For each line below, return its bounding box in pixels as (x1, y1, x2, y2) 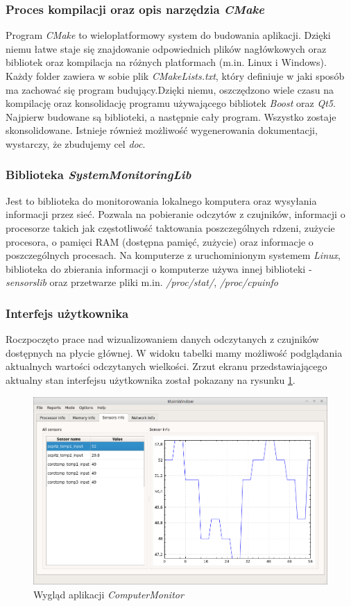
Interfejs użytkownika (6, 304, 129, 321)
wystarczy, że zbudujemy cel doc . (6, 136, 146, 151)
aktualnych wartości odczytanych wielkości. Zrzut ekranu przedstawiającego (6, 359, 327, 373)
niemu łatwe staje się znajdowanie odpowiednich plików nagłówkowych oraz (6, 41, 327, 56)
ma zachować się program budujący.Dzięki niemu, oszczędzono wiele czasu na (6, 82, 334, 96)
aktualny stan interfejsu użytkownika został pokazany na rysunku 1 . (6, 372, 296, 387)
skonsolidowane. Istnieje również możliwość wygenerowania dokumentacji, (6, 123, 318, 137)
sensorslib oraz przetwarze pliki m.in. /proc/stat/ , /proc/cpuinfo (6, 275, 278, 289)
